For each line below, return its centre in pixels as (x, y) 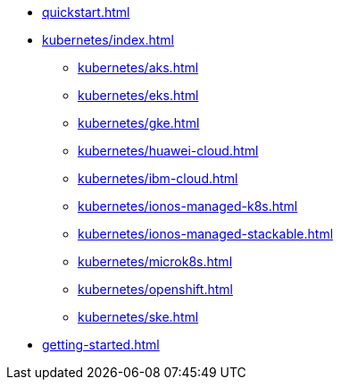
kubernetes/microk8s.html (155, 261)
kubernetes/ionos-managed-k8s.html (188, 206)
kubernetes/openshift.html (155, 289)
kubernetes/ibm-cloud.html (158, 178)
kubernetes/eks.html (138, 95)
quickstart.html (86, 12)
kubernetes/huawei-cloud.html (168, 151)
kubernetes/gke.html (139, 123)
